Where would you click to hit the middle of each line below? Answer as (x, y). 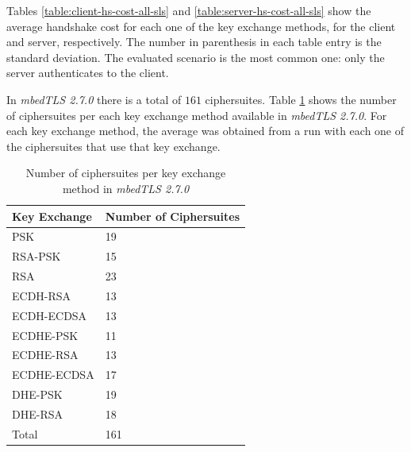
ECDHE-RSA (45, 355)
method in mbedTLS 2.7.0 (126, 188)
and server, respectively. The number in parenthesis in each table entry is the (194, 42)
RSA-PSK (36, 256)
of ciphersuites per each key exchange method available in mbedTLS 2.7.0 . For (197, 115)
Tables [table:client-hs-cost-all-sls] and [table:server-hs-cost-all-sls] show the (189, 10)
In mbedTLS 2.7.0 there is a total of (94, 99)
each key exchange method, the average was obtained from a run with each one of (205, 131)
